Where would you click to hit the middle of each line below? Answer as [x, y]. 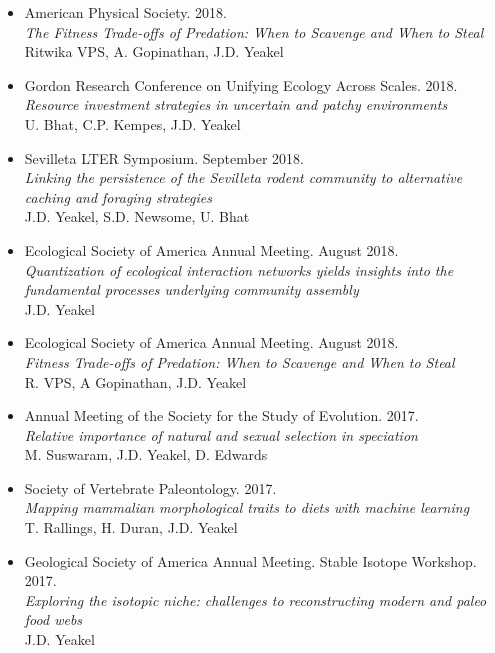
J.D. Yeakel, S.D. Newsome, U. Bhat [137, 216]
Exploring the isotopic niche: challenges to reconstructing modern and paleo [255, 599]
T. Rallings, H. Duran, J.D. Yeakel [131, 527]
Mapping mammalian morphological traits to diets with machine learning [247, 507]
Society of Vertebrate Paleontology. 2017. [150, 487]
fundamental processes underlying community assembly [191, 289]
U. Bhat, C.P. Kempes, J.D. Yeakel [132, 123]
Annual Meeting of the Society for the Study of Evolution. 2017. [221, 415]
